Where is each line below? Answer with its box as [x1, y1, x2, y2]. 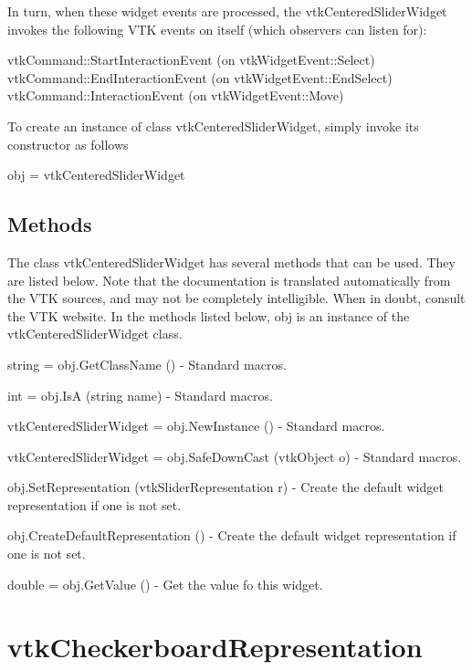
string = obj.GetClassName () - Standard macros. [7, 354, 287, 373]
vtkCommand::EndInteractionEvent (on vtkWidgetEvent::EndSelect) [7, 68, 393, 87]
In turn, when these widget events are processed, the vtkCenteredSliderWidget [7, 2, 447, 20]
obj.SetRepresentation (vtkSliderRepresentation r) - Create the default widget [7, 477, 444, 497]
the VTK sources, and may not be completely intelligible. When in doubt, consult [7, 288, 466, 308]
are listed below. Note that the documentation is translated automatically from [7, 270, 451, 289]
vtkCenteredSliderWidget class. [7, 324, 183, 343]
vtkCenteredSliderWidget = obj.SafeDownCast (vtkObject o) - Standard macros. [7, 446, 462, 466]
